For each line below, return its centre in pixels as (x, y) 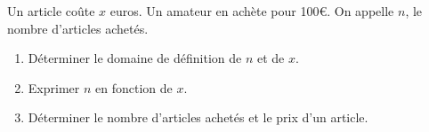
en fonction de (134, 87)
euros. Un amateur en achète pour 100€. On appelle (252, 11)
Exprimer (54, 87)
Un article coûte (51, 11)
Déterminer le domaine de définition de (135, 58)
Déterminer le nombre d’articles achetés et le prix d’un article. (198, 117)
